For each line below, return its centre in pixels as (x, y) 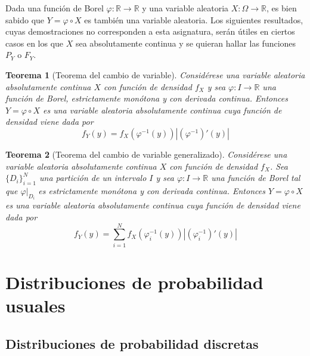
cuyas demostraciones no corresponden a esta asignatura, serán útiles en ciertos (150, 31)
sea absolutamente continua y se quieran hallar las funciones (186, 43)
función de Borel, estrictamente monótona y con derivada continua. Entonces (147, 98)
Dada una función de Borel (55, 8)
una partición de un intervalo (93, 178)
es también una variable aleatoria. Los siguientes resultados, (194, 19)
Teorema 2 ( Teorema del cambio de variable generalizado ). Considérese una (146, 154)
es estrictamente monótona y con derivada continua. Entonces (152, 190)
